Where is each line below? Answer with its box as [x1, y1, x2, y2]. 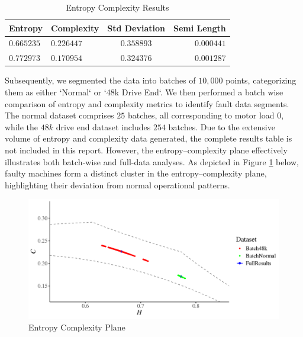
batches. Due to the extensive [168, 120, 275, 133]
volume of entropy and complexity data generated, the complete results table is [5, 132, 292, 145]
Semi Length [173, 21, 226, 34]
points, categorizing [225, 74, 296, 86]
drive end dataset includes [56, 120, 151, 133]
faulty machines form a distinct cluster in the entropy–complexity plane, [5, 167, 267, 179]
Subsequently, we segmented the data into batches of [5, 74, 196, 86]
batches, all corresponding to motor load [127, 109, 275, 121]
